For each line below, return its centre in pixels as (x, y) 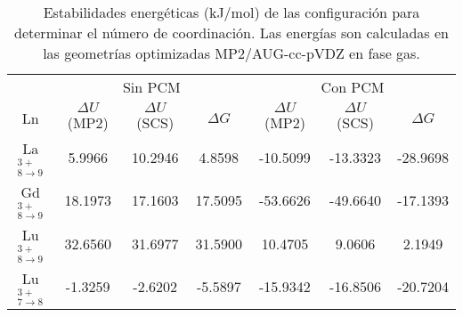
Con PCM (353, 87)
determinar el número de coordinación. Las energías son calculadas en (231, 33)
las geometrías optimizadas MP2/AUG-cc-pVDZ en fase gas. (231, 53)
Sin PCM (151, 87)
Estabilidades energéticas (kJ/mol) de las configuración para (231, 12)
